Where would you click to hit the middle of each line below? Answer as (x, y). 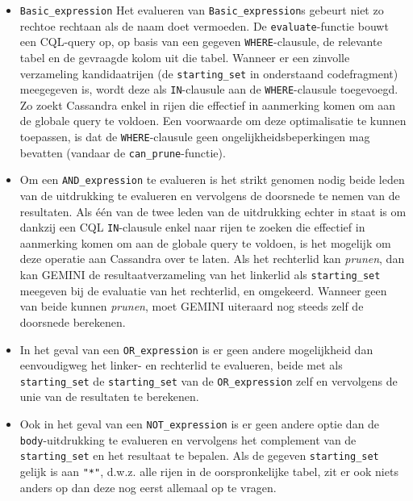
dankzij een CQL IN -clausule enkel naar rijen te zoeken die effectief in (192, 227)
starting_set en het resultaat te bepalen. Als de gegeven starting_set (199, 455)
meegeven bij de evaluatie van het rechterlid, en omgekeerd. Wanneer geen (203, 290)
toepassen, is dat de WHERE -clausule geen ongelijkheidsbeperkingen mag (195, 137)
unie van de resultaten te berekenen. (109, 397)
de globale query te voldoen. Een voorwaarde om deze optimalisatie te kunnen (213, 121)
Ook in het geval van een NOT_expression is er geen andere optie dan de (200, 424)
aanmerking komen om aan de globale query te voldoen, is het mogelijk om (205, 242)
